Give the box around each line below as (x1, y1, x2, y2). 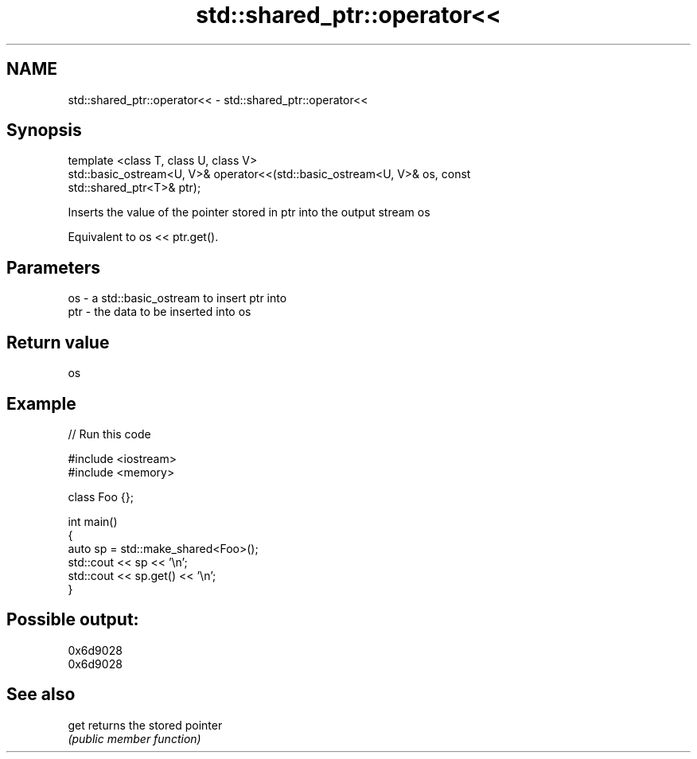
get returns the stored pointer (68, 718, 223, 732)
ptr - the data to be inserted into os (68, 305, 251, 319)
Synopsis (6, 120, 82, 141)
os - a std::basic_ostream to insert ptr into (68, 291, 287, 306)
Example (6, 393, 76, 414)
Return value (6, 332, 110, 352)
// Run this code (68, 426, 151, 441)
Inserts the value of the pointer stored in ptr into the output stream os (68, 205, 430, 220)
